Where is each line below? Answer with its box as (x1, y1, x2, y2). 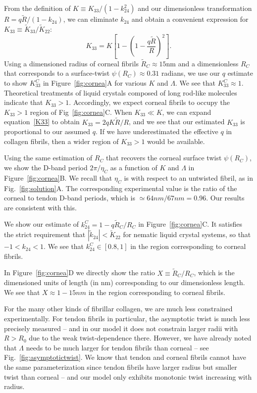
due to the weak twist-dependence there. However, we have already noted (29, 333, 252, 343)
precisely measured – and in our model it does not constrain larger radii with (4, 323, 238, 333)
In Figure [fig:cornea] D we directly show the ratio (4, 267, 155, 278)
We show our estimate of (4, 219, 79, 229)
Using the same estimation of (4, 152, 93, 163)
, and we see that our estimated (129, 116, 225, 127)
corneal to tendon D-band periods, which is (4, 193, 135, 203)
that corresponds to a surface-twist (4, 68, 110, 78)
